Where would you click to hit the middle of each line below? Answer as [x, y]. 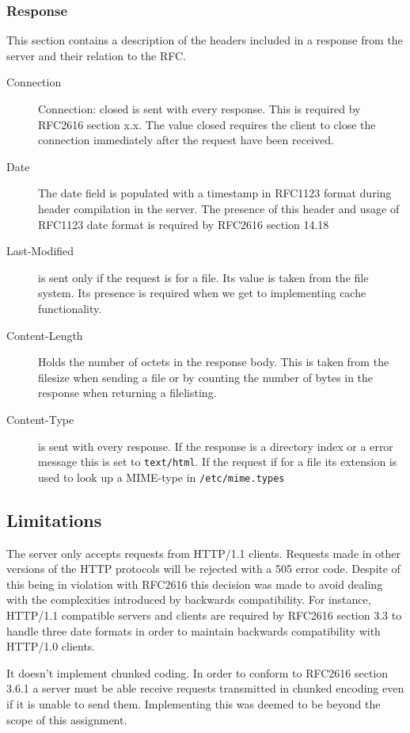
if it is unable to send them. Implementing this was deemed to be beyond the [194, 703]
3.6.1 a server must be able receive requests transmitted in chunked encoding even [205, 688]
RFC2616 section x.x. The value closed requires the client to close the [207, 124]
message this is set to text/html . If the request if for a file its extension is [218, 462]
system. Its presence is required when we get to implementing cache [202, 293]
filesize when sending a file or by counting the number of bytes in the [206, 377]
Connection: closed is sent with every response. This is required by [199, 109]
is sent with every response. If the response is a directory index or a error [216, 446]
